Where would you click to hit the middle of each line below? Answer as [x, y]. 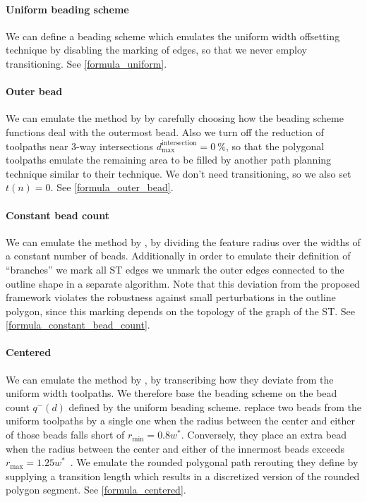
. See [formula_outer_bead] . [112, 187]
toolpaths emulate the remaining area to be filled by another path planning [169, 160]
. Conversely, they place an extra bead [264, 435]
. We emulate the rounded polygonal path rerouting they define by [214, 462]
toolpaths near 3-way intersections [80, 146]
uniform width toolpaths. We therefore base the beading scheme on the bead [172, 393]
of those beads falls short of [65, 435]
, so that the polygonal [275, 146]
